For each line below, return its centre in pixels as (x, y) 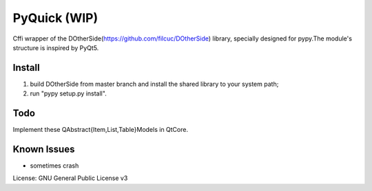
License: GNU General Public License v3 (70, 178)
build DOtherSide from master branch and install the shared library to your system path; (154, 84)
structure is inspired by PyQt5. (56, 47)
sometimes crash (54, 166)
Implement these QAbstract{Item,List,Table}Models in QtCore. (101, 130)
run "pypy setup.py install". (68, 93)
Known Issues (44, 149)
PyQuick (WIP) (55, 18)
